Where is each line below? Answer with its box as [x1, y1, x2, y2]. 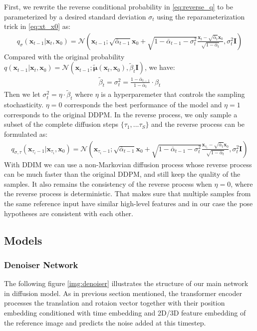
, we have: [144, 62, 175, 72]
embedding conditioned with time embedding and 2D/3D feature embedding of [4, 307, 246, 318]
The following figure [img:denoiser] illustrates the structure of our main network [4, 278, 249, 289]
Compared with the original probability [4, 51, 125, 61]
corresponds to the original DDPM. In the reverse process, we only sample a [4, 109, 238, 119]
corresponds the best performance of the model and [64, 99, 222, 110]
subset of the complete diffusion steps [4, 119, 119, 129]
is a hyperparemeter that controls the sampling [101, 89, 245, 99]
